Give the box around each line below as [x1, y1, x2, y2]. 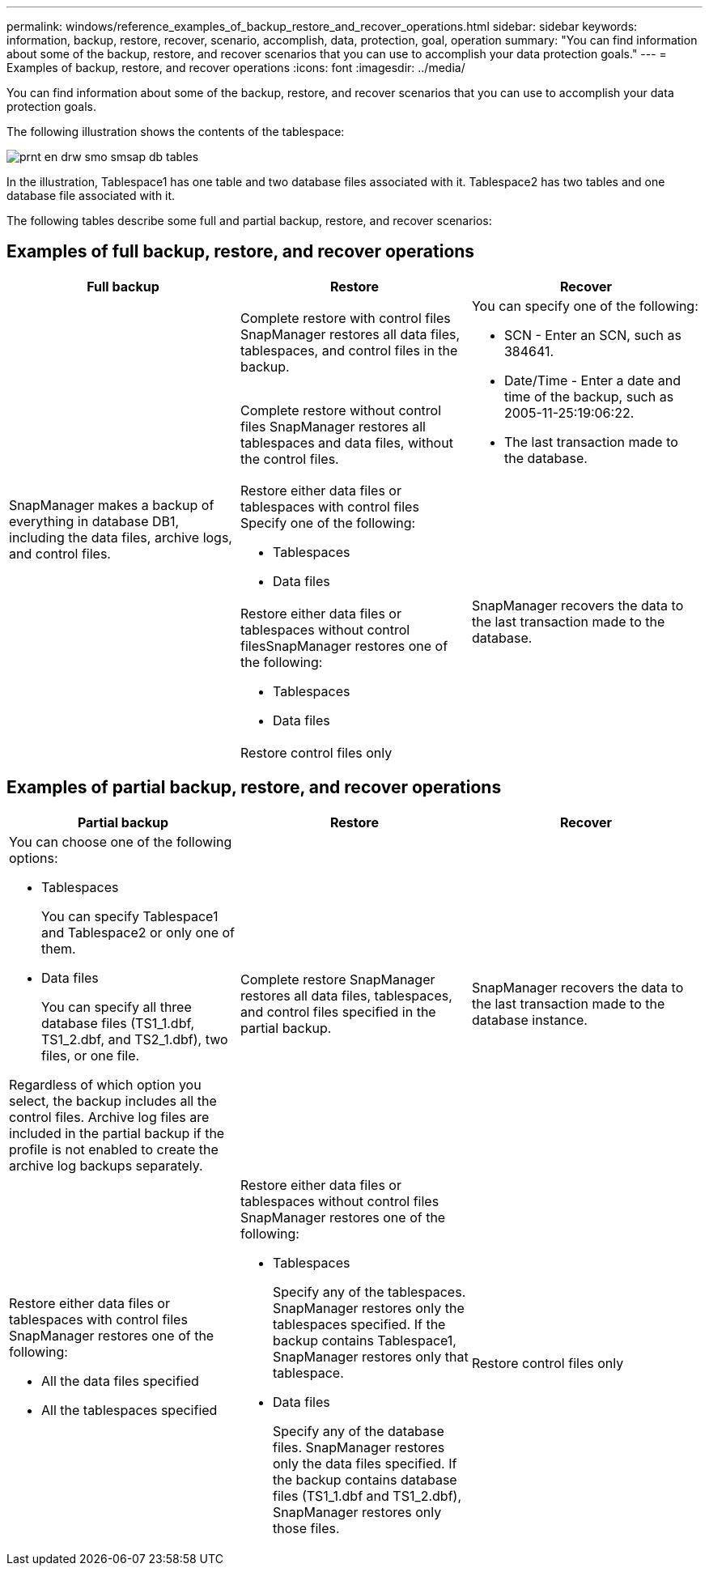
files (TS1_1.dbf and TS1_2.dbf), [272, 1487, 462, 1504]
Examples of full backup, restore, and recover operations [6, 241, 475, 262]
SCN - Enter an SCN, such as [503, 326, 681, 343]
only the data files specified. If [272, 1455, 457, 1472]
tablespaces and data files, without [240, 434, 453, 451]
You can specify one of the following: [471, 297, 698, 314]
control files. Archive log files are [9, 1108, 210, 1125]
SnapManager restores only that [272, 1348, 469, 1365]
